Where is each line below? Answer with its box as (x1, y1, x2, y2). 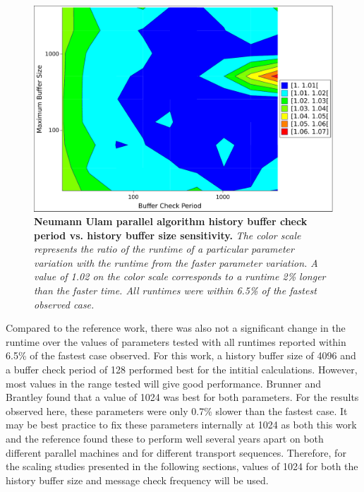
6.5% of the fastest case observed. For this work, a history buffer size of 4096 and (6, 348, 356, 363)
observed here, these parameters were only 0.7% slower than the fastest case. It (6, 403, 348, 418)
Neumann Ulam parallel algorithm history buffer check (34, 214, 308, 229)
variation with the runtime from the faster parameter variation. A (34, 255, 318, 270)
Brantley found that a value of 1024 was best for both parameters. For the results (6, 390, 359, 404)
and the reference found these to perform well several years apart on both (6, 431, 324, 445)
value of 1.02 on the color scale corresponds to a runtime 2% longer (34, 269, 326, 284)
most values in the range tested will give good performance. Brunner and (6, 376, 322, 390)
